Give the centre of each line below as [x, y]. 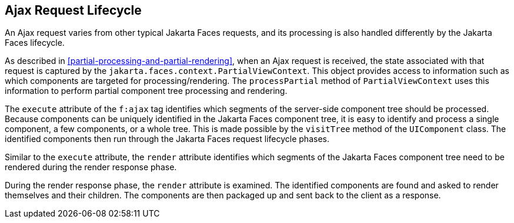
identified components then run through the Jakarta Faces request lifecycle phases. [167, 139]
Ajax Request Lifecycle [73, 10]
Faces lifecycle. [35, 43]
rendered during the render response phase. [91, 167]
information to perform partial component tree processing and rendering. [146, 91]
